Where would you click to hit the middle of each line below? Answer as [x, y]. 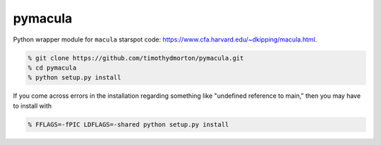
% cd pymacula [52, 68]
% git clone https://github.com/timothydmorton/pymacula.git [136, 58]
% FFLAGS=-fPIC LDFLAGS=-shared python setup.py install [128, 124]
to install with [32, 106]
